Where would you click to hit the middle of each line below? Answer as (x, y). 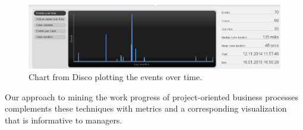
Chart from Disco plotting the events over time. (116, 77)
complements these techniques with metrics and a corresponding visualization (146, 108)
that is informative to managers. (64, 120)
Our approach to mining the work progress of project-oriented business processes (152, 96)
